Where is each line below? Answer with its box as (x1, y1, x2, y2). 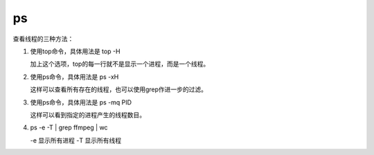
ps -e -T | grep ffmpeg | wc (30, 123, 108, 131)
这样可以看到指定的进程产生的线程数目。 (30, 111, 145, 119)
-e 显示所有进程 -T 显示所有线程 (30, 136, 121, 145)
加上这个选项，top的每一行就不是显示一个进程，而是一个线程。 (30, 60, 210, 69)
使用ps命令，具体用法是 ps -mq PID (30, 98, 132, 107)
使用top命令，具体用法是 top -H (30, 47, 121, 55)
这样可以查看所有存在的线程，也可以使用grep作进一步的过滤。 (30, 85, 208, 93)
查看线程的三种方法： (12, 35, 74, 43)
